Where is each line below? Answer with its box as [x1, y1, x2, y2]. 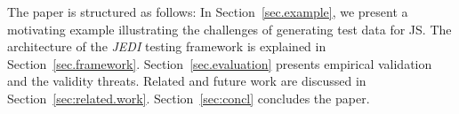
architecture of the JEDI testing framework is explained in [7, 37, 326, 56]
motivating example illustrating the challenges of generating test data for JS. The [7, 19, 452, 38]
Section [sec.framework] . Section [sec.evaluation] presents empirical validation [7, 54, 432, 72]
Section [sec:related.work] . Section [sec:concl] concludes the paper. [7, 88, 370, 107]
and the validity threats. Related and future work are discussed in [7, 72, 366, 90]
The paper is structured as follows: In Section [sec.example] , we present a [7, 3, 408, 20]
